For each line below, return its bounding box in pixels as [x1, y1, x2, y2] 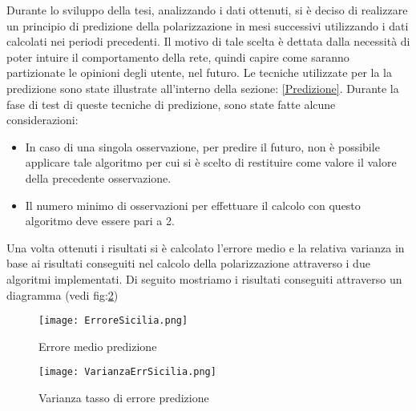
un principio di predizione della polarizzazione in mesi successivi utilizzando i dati [6, 17, 409, 34]
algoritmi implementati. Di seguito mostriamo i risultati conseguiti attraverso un [6, 270, 402, 287]
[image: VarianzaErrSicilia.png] [38, 366, 216, 378]
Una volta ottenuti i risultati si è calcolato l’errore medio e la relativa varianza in [6, 239, 405, 256]
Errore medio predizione [38, 337, 157, 354]
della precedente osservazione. [25, 169, 172, 186]
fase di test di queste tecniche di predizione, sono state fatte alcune [6, 95, 336, 112]
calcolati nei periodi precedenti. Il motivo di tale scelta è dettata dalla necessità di [6, 33, 410, 50]
